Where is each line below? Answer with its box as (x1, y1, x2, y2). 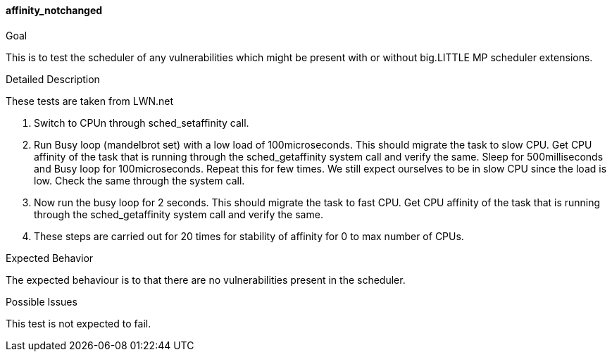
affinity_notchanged (6, 4, 103, 16)
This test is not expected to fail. (6, 317, 151, 330)
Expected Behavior (6, 251, 94, 264)
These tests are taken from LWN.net (6, 94, 174, 107)
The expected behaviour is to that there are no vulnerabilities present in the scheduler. (6, 273, 406, 286)
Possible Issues (6, 295, 77, 308)
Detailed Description (6, 73, 100, 85)
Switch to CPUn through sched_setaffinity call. (34, 116, 249, 129)
